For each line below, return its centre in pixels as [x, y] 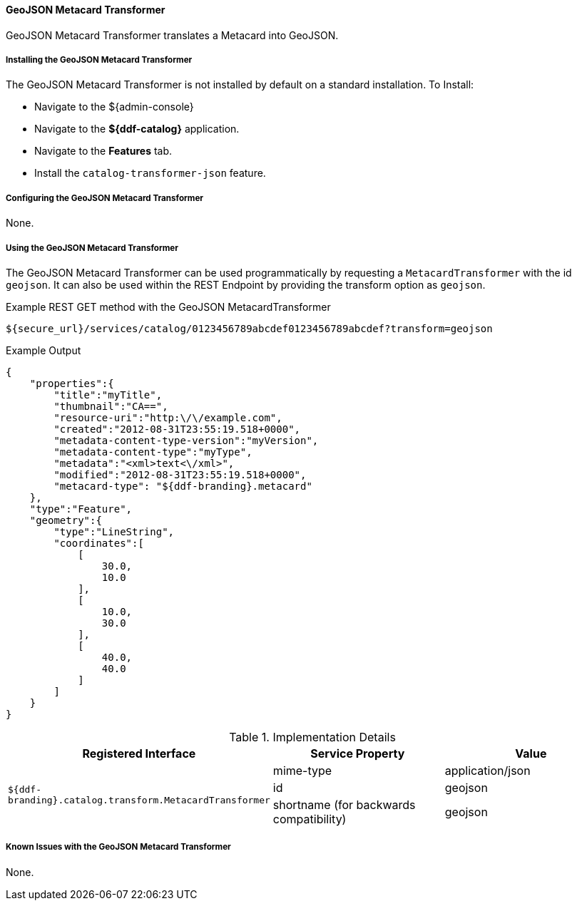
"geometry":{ [66, 520]
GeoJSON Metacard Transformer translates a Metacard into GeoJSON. [172, 35]
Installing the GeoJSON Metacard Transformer [99, 60]
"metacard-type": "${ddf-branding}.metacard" [183, 486]
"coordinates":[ [99, 543]
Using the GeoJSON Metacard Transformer [92, 248]
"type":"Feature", [81, 509]
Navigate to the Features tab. [103, 151]
